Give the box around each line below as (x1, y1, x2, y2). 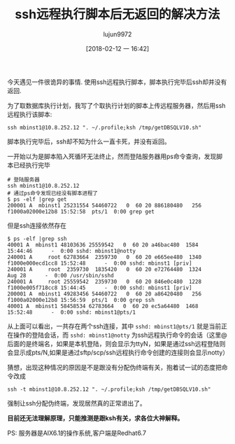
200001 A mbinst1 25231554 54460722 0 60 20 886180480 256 (7, 202, 201, 209)
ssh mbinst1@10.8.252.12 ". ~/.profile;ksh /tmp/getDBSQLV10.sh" (7, 124, 201, 131)
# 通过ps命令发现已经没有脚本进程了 (7, 190, 98, 197)
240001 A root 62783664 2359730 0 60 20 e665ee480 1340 (7, 254, 201, 261)
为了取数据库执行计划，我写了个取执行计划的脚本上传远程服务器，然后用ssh (7, 101, 226, 109)
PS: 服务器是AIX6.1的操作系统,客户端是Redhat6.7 (7, 429, 147, 437)
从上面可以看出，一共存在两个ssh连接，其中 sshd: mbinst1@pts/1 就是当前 (7, 321, 222, 330)
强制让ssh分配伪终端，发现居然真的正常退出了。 (7, 398, 147, 407)
